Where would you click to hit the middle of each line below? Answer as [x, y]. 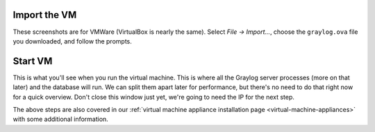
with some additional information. [61, 119]
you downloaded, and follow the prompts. [72, 41]
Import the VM [45, 15]
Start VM [33, 61]
